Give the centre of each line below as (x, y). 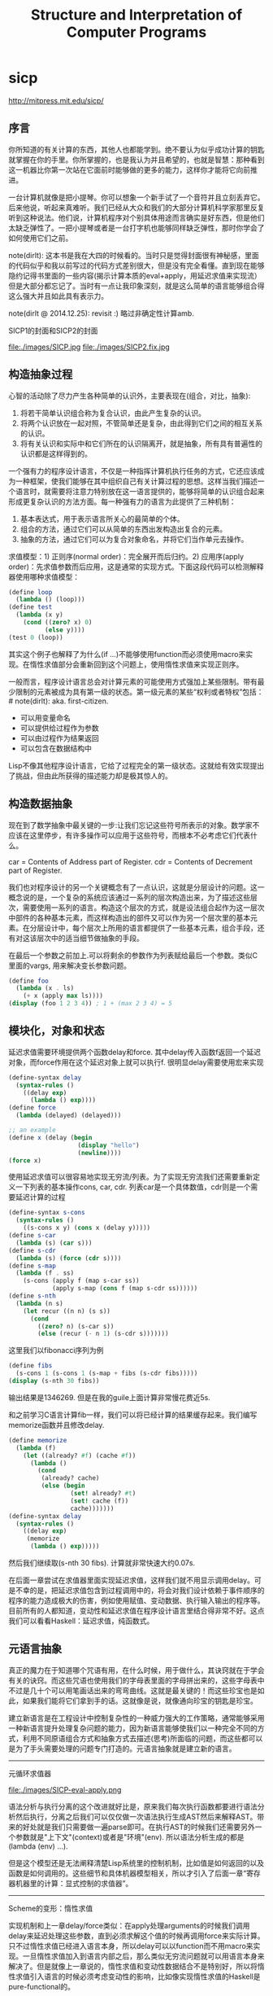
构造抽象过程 (41, 375)
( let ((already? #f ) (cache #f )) (80, 1455)
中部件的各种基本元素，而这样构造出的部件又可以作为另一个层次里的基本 (129, 917)
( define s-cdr (32, 1250)
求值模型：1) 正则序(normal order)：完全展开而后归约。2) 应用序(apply (126, 556)
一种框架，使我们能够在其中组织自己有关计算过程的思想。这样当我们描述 (136, 481)
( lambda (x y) (39, 615)
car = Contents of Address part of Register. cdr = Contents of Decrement (131, 861)
